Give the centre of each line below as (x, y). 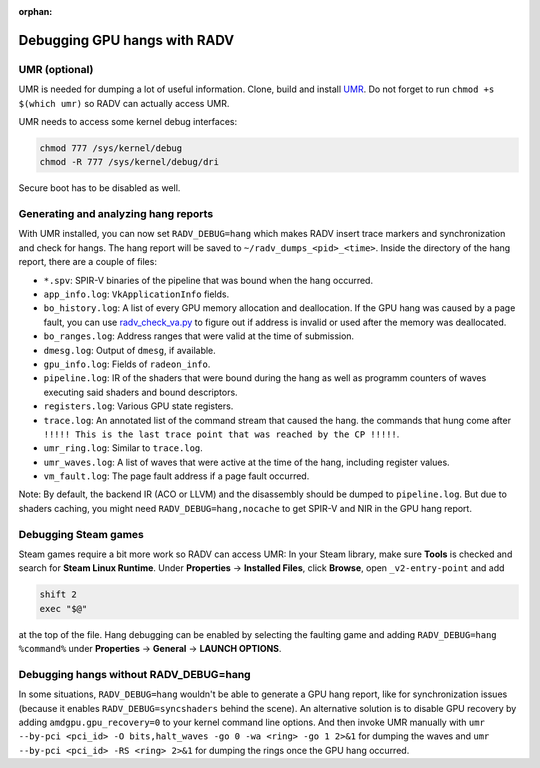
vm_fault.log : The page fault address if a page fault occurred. (176, 476)
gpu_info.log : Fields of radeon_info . (127, 364)
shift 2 (58, 594)
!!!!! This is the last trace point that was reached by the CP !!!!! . (221, 434)
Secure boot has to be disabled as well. (99, 188)
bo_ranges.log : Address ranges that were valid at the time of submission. (199, 336)
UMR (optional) (56, 69)
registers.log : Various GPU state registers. (138, 406)
